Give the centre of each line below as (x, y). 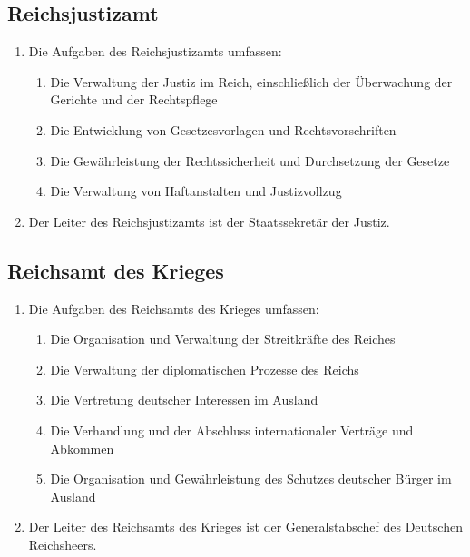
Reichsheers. (63, 544)
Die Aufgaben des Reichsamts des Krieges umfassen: (174, 308)
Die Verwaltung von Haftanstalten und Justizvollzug (196, 191)
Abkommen (82, 448)
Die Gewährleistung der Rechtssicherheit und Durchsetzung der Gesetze (250, 160)
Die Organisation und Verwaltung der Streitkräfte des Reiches (223, 339)
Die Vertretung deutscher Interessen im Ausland (184, 400)
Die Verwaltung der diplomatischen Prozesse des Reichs (205, 369)
